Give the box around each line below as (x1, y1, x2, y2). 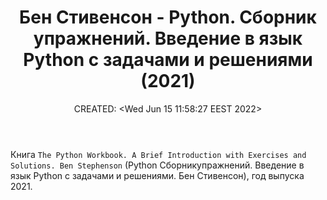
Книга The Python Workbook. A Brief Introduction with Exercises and (10, 148, 307, 160)
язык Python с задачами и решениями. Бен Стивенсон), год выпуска (10, 169, 305, 181)
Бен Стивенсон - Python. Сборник (19, 6, 317, 29)
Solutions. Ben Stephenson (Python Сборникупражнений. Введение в (10, 159, 305, 171)
